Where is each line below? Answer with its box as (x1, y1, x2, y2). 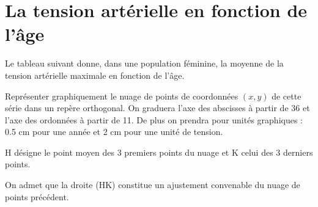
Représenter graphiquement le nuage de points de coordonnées (5, 89, 239, 102)
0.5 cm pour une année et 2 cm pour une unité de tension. (5, 125, 223, 138)
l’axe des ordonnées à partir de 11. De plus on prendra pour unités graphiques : (5, 113, 303, 126)
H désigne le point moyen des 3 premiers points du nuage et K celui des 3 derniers (5, 145, 313, 158)
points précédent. (5, 190, 69, 203)
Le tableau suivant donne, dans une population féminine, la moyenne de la (5, 57, 284, 70)
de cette (272, 89, 301, 102)
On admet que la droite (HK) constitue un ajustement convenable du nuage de (5, 178, 300, 191)
